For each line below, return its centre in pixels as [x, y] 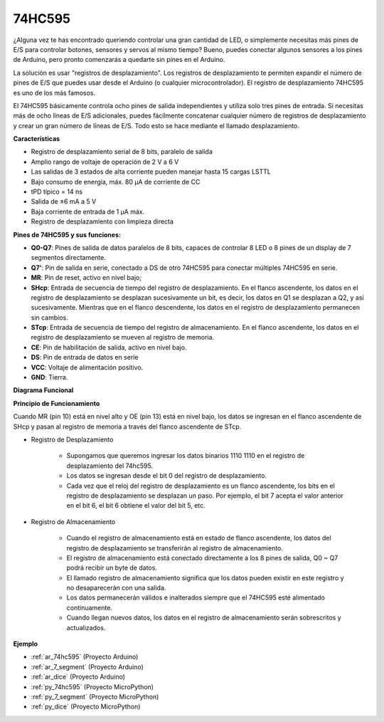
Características [37, 139]
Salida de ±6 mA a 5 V [64, 202]
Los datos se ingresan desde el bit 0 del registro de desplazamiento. [166, 476]
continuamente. [90, 607]
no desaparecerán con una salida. [116, 588]
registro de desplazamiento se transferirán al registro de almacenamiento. [175, 548]
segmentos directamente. [69, 258]
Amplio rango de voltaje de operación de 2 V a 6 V [105, 162]
